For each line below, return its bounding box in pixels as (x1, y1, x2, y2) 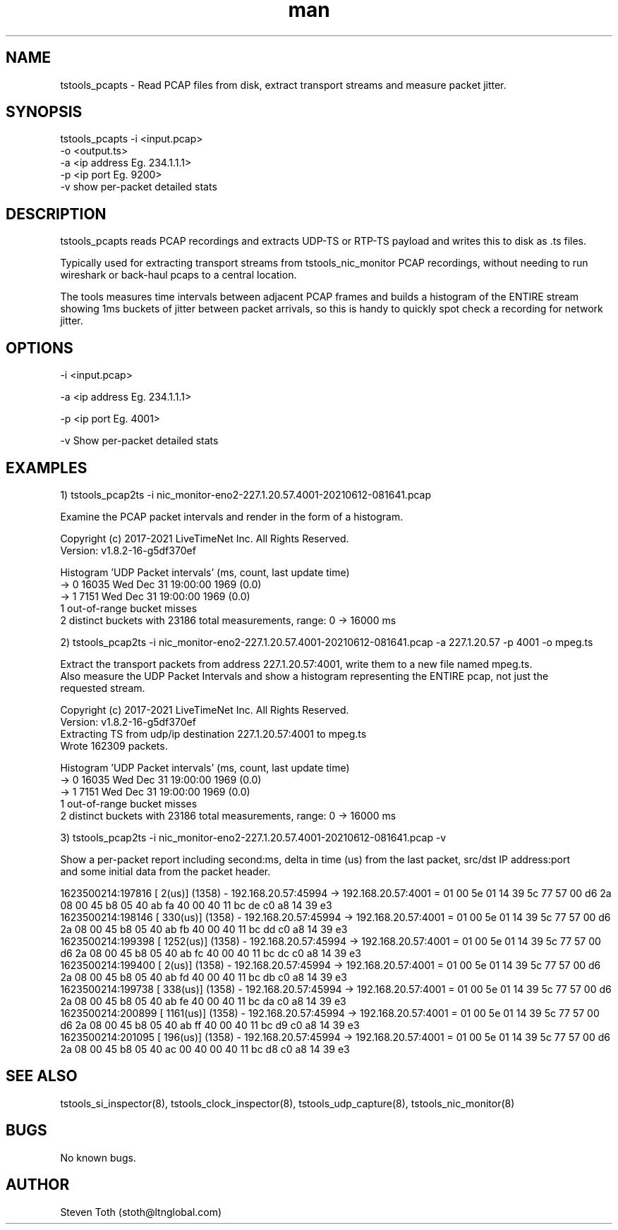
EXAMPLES (6, 458, 87, 477)
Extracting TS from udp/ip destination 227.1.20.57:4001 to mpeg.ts (60, 727, 367, 740)
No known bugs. (60, 1151, 136, 1164)
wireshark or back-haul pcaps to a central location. (60, 269, 297, 281)
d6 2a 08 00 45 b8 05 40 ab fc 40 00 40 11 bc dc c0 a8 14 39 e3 (60, 946, 361, 959)
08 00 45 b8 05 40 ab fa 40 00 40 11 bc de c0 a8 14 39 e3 (60, 899, 332, 911)
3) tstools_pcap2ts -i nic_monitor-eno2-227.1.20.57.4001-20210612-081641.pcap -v (60, 831, 447, 844)
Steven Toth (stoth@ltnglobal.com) (60, 1205, 222, 1218)
